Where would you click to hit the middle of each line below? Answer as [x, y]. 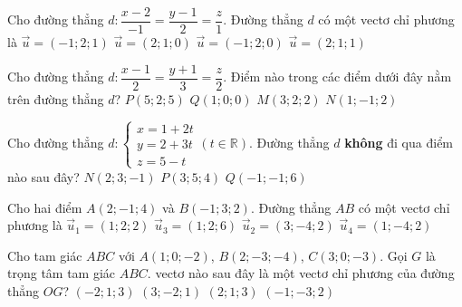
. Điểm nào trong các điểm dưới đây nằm [337, 77]
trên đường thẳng [56, 98]
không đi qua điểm [399, 143]
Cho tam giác [45, 255]
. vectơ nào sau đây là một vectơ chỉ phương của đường [301, 273]
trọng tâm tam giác [62, 273]
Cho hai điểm [45, 207]
